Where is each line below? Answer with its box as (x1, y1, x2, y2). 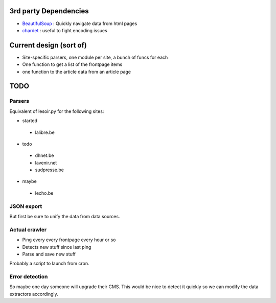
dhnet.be (35, 152, 54, 158)
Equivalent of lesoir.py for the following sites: (9, 108, 104, 114)
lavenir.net (35, 159, 57, 166)
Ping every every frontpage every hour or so (22, 237, 116, 243)
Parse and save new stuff (22, 251, 76, 257)
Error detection (9, 273, 48, 281)
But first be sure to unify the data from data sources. (9, 214, 120, 220)
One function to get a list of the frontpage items (22, 61, 123, 67)
